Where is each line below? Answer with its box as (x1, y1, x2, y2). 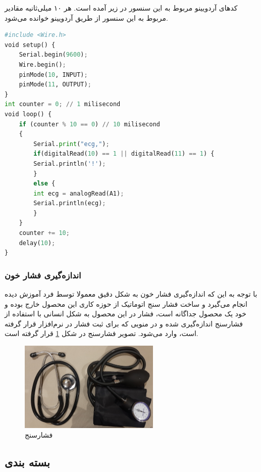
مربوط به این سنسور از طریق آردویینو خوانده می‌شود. (5, 12, 168, 23)
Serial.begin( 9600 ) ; (19, 51, 88, 59)
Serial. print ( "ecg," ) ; (33, 140, 110, 148)
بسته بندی (5, 454, 50, 470)
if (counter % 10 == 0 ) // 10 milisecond (19, 120, 160, 128)
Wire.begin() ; (19, 61, 66, 68)
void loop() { (5, 110, 52, 118)
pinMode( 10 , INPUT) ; (19, 71, 88, 78)
